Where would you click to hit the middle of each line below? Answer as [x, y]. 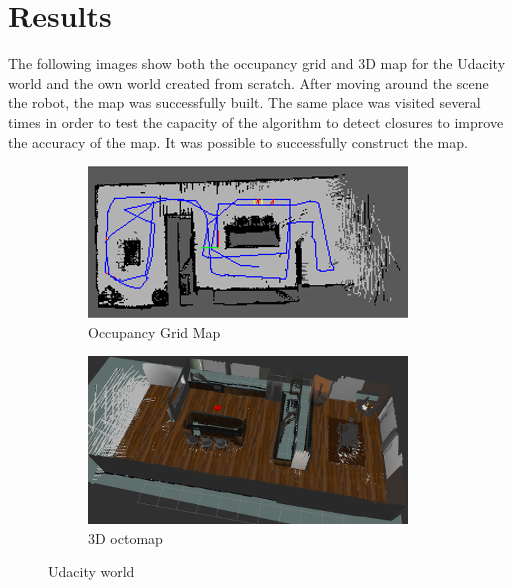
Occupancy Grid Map [154, 331]
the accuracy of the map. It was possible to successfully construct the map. [238, 141]
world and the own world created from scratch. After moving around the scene [248, 82]
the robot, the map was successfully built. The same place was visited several [244, 102]
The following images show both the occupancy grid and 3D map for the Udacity [257, 63]
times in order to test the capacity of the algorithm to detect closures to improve [256, 121]
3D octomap [125, 537]
